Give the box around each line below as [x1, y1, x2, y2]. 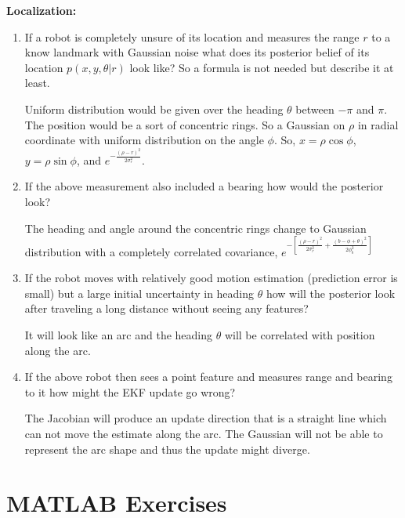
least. [24, 74, 50, 91]
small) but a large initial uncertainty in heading [24, 284, 255, 301]
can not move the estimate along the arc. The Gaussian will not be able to [24, 425, 383, 441]
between [295, 100, 334, 117]
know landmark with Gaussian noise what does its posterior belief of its [24, 44, 370, 60]
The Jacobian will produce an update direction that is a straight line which [24, 410, 387, 426]
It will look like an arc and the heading [24, 327, 213, 343]
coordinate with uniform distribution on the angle [24, 132, 264, 148]
